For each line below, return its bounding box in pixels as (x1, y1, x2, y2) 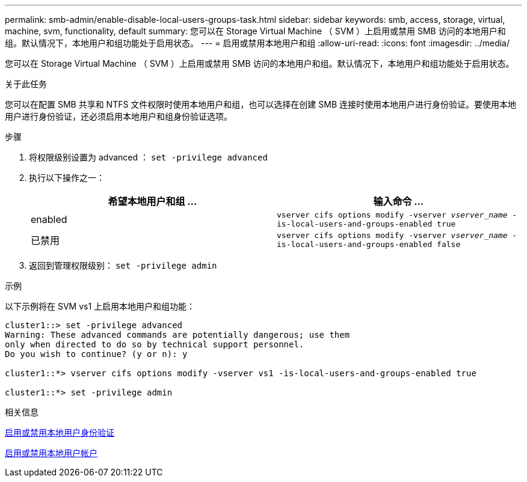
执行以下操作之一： (29, 172, 105, 183)
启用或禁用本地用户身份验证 (5, 427, 114, 438)
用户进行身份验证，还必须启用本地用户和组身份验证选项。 (5, 111, 232, 121)
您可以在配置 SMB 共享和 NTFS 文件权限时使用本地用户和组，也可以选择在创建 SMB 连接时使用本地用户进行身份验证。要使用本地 (5, 99, 517, 109)
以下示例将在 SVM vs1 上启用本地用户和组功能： (5, 301, 196, 311)
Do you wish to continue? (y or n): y (5, 349, 188, 359)
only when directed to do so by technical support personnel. (5, 340, 304, 349)
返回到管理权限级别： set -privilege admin (29, 260, 217, 270)
